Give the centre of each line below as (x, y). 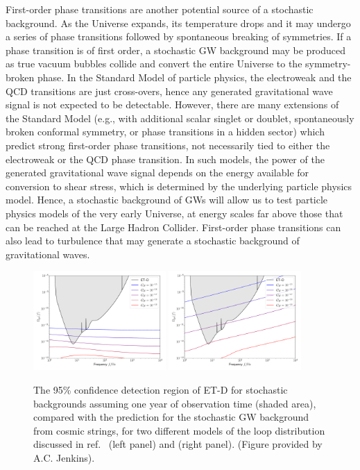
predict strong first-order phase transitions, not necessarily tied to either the (168, 145)
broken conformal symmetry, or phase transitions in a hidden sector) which (165, 132)
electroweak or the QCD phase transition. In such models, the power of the (165, 159)
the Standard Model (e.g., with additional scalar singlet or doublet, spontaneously (180, 118)
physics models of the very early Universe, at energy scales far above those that (174, 213)
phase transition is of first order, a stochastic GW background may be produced (176, 50)
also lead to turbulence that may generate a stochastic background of (153, 241)
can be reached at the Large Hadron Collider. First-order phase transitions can (173, 227)
